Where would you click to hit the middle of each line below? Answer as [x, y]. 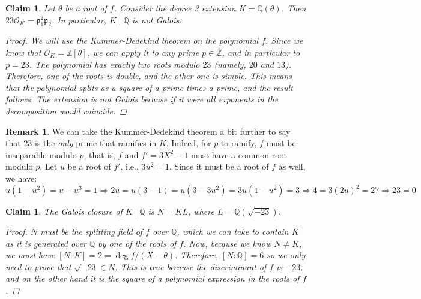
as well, [292, 166]
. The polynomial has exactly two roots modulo [114, 64]
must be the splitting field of [92, 232]
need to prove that [38, 266]
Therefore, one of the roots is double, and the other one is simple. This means [149, 76]
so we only [286, 255]
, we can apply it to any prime [143, 52]
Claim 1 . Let [30, 8]
